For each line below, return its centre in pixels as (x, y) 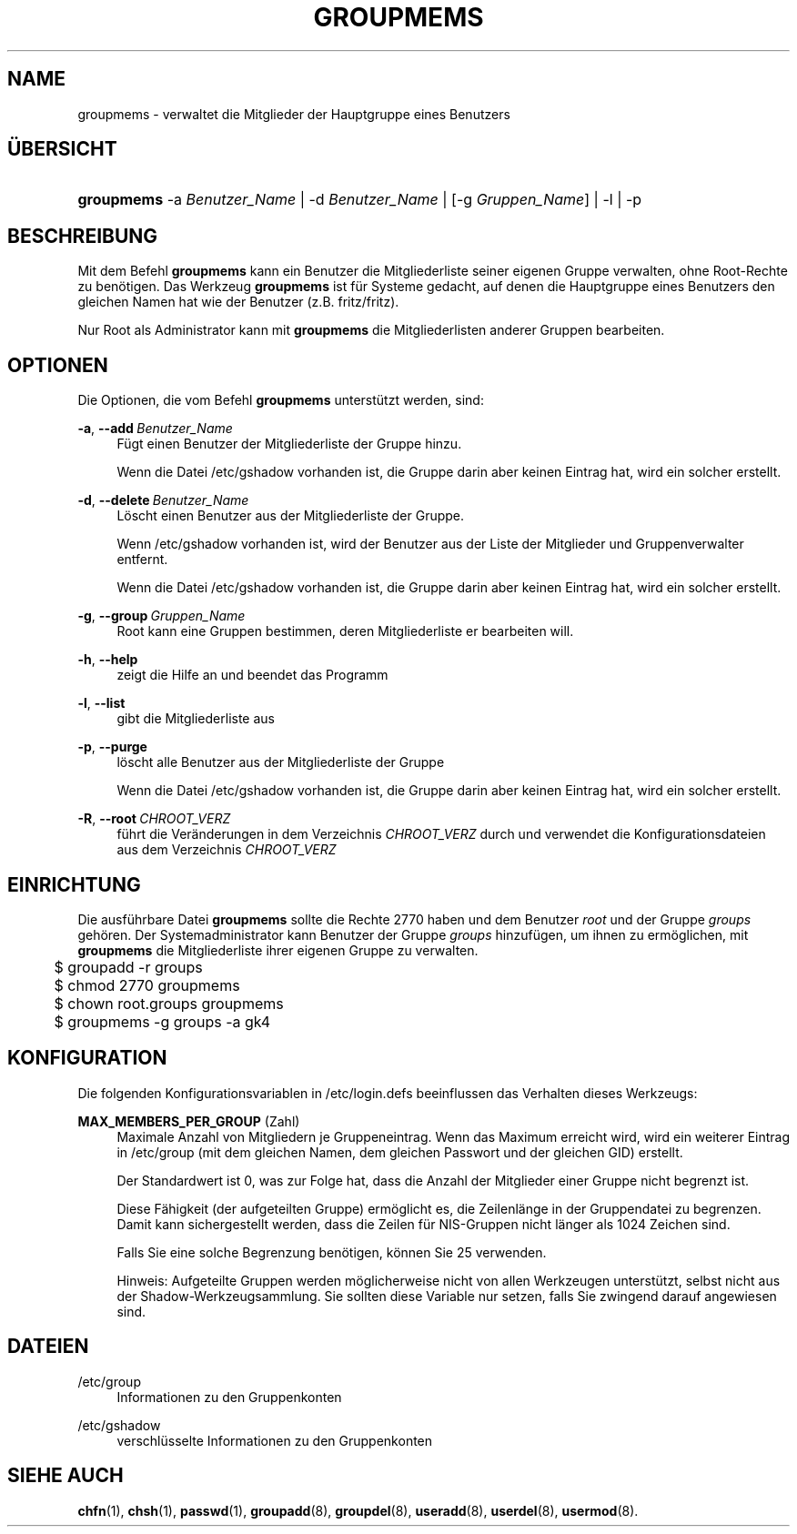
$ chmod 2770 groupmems (147, 985)
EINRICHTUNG (74, 884)
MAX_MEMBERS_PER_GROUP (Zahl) (189, 1121)
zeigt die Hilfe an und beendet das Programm (252, 675)
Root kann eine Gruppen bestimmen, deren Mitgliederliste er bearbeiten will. (345, 631)
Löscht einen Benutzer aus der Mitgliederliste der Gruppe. (291, 516)
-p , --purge (112, 747)
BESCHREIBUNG (83, 236)
